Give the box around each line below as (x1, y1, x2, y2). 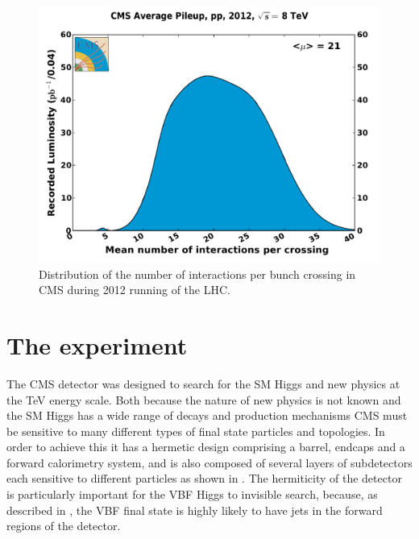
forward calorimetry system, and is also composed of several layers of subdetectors (6, 454, 413, 471)
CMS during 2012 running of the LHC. (39, 281, 230, 298)
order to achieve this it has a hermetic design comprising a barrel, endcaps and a (6, 438, 405, 455)
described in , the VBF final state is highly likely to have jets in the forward (6, 501, 383, 518)
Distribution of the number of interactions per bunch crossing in (39, 265, 356, 282)
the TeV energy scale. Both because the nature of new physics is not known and (6, 391, 401, 408)
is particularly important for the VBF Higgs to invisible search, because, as (6, 486, 378, 503)
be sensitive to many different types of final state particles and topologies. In (6, 422, 385, 439)
